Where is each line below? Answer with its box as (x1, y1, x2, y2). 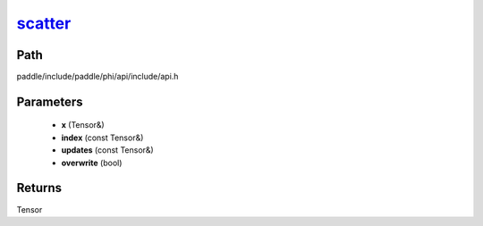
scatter (16, 13, 72, 33)
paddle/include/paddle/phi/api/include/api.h (16, 71, 179, 82)
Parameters (16, 94, 83, 109)
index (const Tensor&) (61, 132, 144, 143)
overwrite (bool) (61, 157, 123, 168)
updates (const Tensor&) (61, 145, 154, 155)
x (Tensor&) (61, 120, 105, 130)
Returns (16, 180, 63, 196)
